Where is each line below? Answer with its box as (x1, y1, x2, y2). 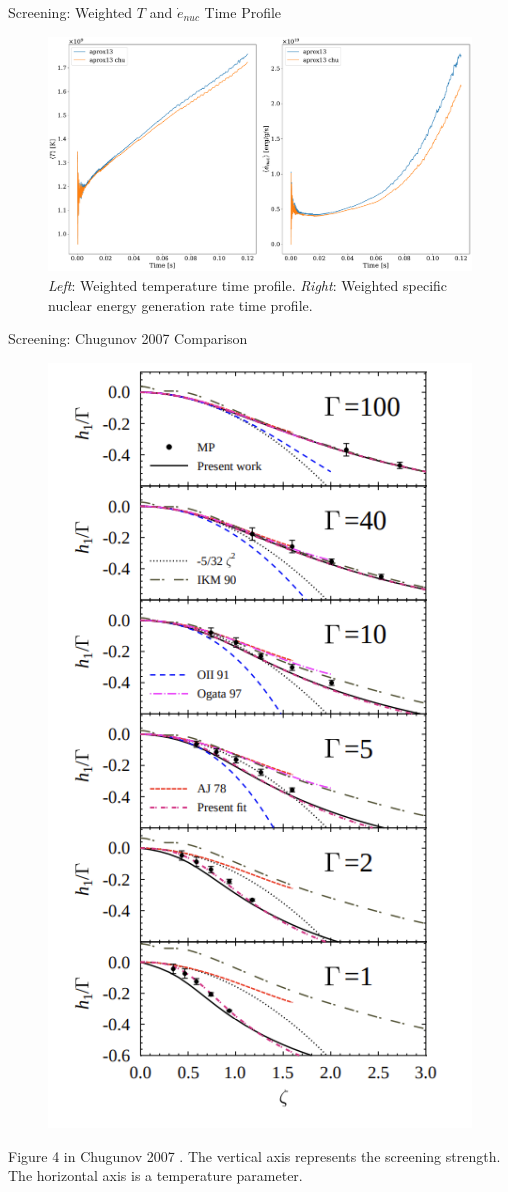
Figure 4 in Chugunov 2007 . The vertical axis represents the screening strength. (8, 1145, 501, 1166)
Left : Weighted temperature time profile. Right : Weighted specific (48, 274, 448, 295)
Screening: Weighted (8, 2, 133, 22)
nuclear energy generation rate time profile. (48, 294, 313, 315)
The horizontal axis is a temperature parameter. (8, 1165, 303, 1186)
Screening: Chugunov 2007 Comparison (8, 328, 248, 349)
